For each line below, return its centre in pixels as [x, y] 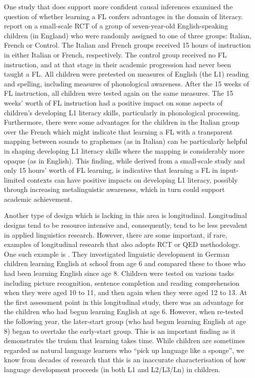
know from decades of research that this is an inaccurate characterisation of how [125, 360]
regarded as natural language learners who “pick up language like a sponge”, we [124, 350]
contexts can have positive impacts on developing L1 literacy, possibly [132, 179]
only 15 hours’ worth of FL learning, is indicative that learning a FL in [111, 170]
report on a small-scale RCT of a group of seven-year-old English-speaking [116, 26]
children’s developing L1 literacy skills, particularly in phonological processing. [122, 112]
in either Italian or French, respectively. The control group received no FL [115, 54]
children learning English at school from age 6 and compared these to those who [125, 263]
